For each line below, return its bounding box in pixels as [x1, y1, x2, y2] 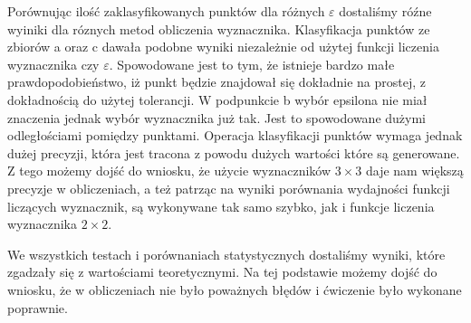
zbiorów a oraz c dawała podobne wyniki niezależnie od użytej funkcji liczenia [7, 37, 439, 56]
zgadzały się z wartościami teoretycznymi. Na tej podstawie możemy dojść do [7, 262, 437, 281]
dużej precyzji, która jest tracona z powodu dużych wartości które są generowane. [7, 143, 460, 162]
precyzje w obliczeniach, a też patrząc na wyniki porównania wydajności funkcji [7, 178, 450, 197]
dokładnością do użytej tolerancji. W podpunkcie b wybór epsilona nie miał [7, 90, 428, 109]
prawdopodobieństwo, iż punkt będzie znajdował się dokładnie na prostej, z [7, 72, 427, 91]
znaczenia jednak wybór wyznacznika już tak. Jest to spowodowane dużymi [7, 108, 426, 127]
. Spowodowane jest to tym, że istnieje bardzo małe [109, 54, 395, 73]
